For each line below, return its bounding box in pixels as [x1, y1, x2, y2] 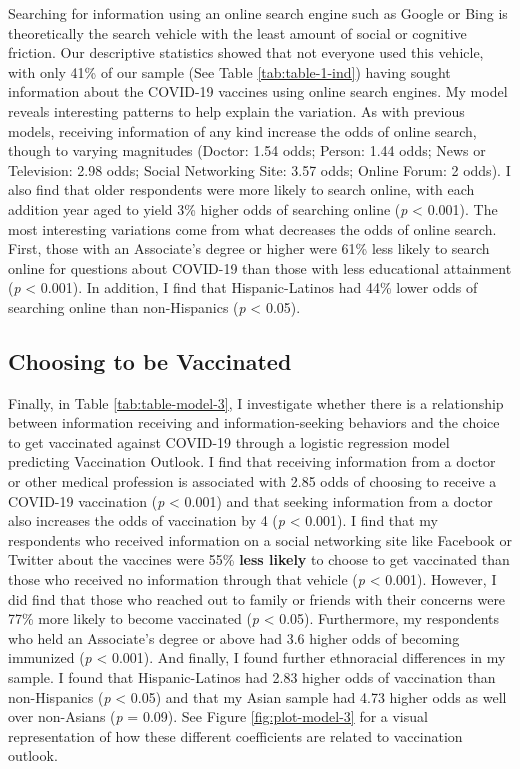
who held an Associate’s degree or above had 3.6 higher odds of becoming [8, 627, 460, 648]
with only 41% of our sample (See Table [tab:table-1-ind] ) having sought [8, 61, 451, 82]
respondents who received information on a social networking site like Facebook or [8, 529, 512, 550]
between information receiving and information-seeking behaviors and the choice [8, 412, 500, 433]
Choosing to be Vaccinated [8, 345, 292, 376]
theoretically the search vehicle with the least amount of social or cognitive [8, 22, 467, 43]
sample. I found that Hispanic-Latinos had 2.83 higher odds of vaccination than [8, 667, 496, 688]
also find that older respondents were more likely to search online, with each [8, 179, 475, 200]
